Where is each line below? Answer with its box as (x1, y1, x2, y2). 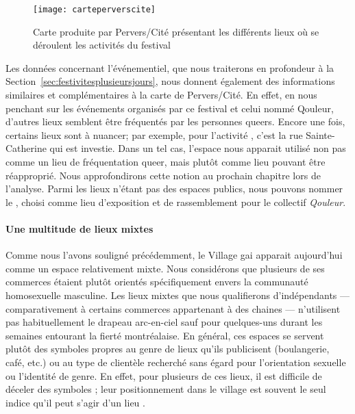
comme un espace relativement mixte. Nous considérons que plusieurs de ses (5, 261, 325, 275)
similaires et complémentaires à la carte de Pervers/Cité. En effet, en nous (5, 88, 317, 102)
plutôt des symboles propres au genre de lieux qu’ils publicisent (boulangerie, (5, 341, 330, 356)
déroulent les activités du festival (33, 38, 171, 52)
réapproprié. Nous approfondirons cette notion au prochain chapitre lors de (5, 168, 321, 182)
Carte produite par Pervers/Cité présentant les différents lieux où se (33, 24, 319, 38)
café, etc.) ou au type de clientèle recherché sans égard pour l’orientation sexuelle (5, 354, 346, 369)
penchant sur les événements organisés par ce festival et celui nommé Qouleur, (5, 101, 334, 115)
